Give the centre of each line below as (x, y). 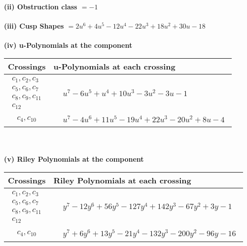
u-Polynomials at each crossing (114, 66)
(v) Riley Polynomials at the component (74, 159)
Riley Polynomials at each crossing (122, 180)
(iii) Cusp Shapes (34, 26)
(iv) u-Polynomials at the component (68, 45)
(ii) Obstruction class (41, 6)
